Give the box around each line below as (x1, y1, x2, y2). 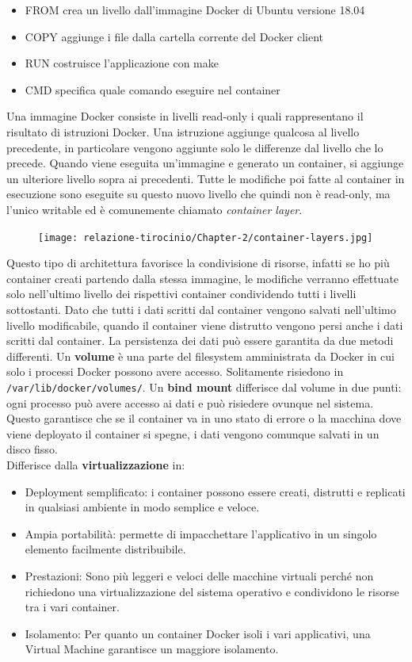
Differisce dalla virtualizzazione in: (6, 456, 185, 473)
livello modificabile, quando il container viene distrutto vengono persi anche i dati (6, 316, 403, 333)
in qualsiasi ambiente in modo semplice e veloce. (25, 499, 260, 515)
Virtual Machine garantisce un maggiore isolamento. (25, 641, 279, 657)
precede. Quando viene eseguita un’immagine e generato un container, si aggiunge (6, 155, 404, 171)
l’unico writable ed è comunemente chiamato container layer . (6, 201, 303, 217)
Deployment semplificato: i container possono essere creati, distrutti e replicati (25, 483, 406, 499)
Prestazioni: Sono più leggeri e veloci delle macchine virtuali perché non (25, 567, 374, 584)
